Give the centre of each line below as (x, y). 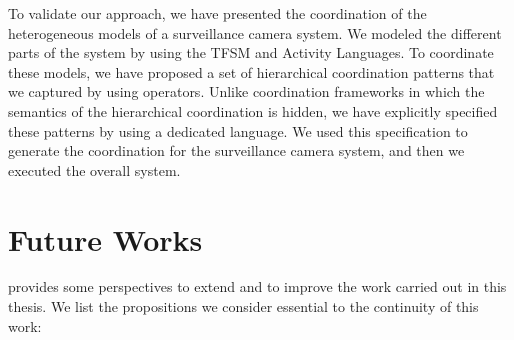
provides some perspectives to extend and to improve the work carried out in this (257, 286)
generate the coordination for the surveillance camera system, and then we (236, 150)
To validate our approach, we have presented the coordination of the (217, 13)
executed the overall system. (94, 169)
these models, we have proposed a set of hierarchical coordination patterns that (251, 71)
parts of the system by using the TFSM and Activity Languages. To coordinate (251, 52)
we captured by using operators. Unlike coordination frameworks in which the (246, 91)
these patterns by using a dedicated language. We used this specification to (238, 130)
